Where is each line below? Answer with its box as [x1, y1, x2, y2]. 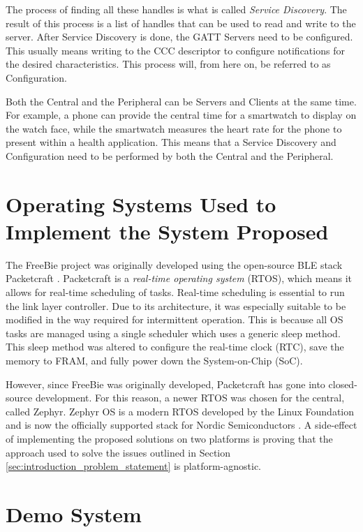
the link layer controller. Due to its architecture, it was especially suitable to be [6, 298, 346, 313]
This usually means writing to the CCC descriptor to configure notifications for [6, 43, 345, 57]
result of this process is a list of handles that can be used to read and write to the [6, 15, 356, 30]
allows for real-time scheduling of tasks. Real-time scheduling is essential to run [6, 285, 345, 300]
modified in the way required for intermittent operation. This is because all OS [6, 312, 343, 327]
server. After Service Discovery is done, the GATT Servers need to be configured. [6, 29, 353, 44]
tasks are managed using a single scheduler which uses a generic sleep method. [6, 325, 341, 340]
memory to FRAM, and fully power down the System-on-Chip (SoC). [6, 353, 303, 367]
